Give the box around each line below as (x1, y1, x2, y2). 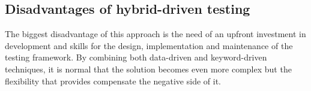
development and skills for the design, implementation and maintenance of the (5, 39, 293, 51)
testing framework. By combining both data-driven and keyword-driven (5, 51, 267, 63)
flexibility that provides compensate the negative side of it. (5, 74, 221, 87)
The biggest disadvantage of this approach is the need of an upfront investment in (5, 28, 306, 40)
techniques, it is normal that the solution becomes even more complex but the (5, 62, 292, 75)
